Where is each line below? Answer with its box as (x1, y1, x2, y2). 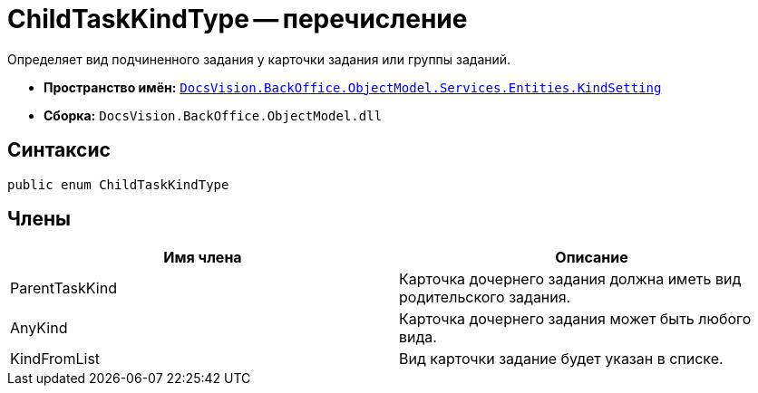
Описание (555, 248, 628, 267)
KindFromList (10, 350, 101, 369)
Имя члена (163, 248, 242, 267)
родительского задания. (399, 288, 571, 307)
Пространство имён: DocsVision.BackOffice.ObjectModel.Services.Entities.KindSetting (44, 79, 662, 95)
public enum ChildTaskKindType (7, 177, 229, 192)
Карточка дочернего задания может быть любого (399, 310, 752, 329)
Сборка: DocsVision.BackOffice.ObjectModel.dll (44, 107, 383, 123)
